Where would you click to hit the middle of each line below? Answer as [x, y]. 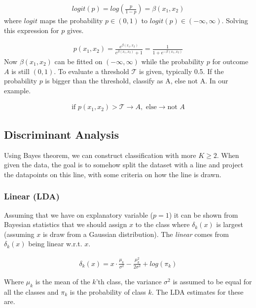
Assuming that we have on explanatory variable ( [79, 214]
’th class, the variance [129, 281]
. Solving [235, 20]
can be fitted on [78, 61]
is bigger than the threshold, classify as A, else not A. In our [137, 81]
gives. [75, 30]
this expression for [32, 30]
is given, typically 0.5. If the [182, 71]
